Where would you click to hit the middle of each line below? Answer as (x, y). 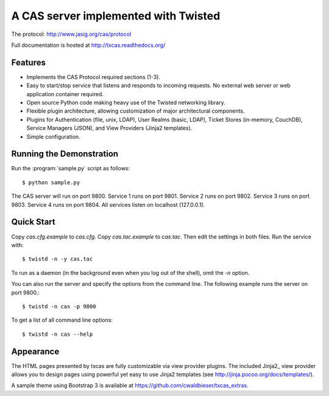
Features (28, 62)
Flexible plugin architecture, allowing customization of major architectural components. (136, 111)
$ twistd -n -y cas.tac (58, 259)
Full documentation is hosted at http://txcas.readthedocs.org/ (88, 45)
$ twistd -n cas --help (58, 334)
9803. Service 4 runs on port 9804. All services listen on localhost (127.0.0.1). (108, 204)
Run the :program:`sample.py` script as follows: (71, 168)
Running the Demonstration (65, 154)
